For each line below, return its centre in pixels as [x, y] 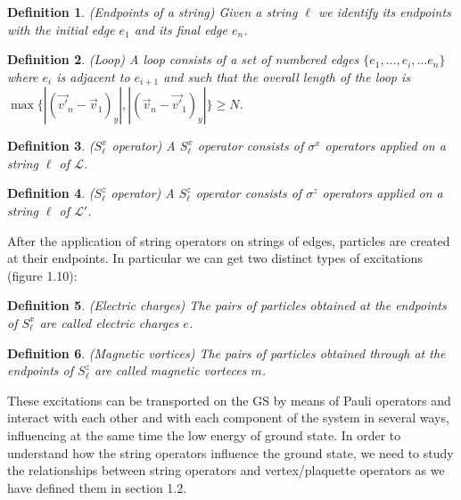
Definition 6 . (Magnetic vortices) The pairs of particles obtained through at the [226, 352]
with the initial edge [61, 29]
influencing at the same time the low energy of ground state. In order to [204, 434]
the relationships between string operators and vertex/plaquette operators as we [226, 470]
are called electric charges [109, 322]
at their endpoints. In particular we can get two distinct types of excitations [215, 258]
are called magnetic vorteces [171, 370]
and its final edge [181, 29]
